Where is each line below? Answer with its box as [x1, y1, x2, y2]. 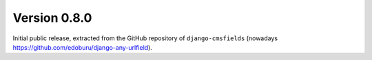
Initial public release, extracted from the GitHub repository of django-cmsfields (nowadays [12, 34, 278, 42]
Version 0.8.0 [12, 10, 92, 25]
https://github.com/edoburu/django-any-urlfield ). [12, 43, 153, 51]
